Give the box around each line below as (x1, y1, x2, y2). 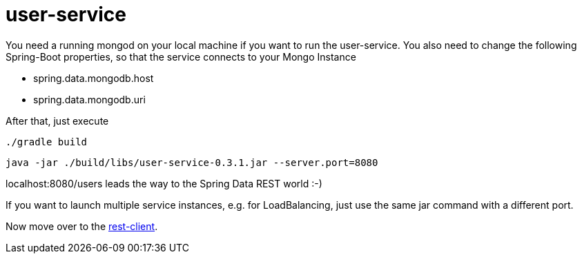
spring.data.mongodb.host (33, 72, 154, 84)
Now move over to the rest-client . (6, 220, 158, 232)
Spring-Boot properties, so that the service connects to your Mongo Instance (6, 50, 356, 63)
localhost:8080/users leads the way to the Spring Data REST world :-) (6, 177, 322, 189)
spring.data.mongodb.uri (33, 93, 146, 105)
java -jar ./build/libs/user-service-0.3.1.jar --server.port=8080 (6, 156, 378, 168)
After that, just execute (6, 114, 109, 127)
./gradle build (6, 136, 88, 147)
